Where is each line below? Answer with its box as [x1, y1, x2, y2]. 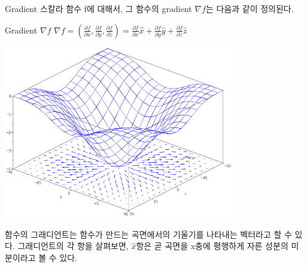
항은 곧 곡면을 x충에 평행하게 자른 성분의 [136, 239, 288, 252]
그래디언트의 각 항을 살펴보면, [17, 239, 129, 252]
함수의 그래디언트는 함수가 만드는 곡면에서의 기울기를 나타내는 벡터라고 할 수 [5, 227, 292, 240]
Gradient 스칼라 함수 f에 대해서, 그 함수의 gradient [5, 2, 192, 14]
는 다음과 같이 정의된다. [205, 2, 294, 14]
